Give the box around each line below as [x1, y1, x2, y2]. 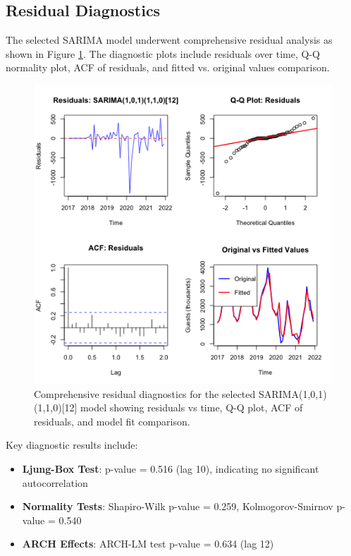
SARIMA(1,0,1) [258, 386, 327, 401]
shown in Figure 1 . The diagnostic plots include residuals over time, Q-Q [6, 46, 320, 61]
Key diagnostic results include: [6, 437, 138, 452]
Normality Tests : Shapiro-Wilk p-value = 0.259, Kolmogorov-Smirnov [22, 499, 333, 514]
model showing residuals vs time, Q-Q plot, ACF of [80, 400, 303, 415]
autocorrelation [22, 475, 88, 490]
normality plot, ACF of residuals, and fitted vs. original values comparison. [6, 60, 330, 75]
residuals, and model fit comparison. [34, 413, 190, 428]
